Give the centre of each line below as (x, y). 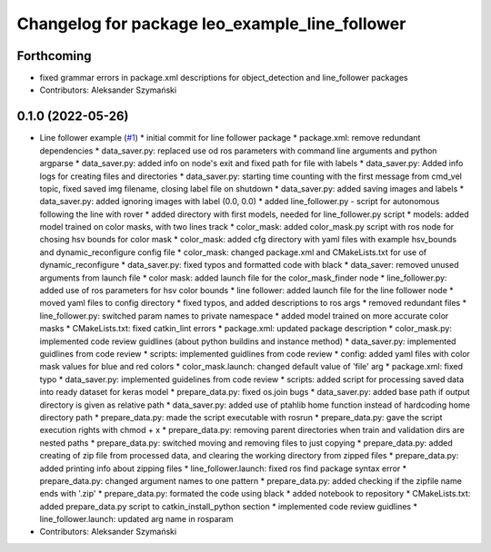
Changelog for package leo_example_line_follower (211, 24)
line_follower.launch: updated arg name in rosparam (136, 519)
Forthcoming (54, 56)
